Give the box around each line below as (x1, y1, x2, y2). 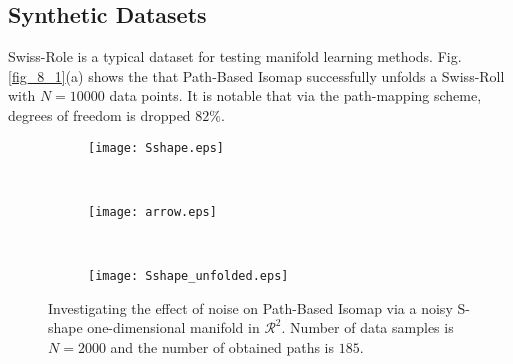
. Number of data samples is (281, 317, 454, 338)
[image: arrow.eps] (88, 204, 217, 219)
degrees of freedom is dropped (8, 104, 191, 125)
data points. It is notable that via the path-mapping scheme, (109, 85, 482, 106)
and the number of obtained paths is (110, 336, 335, 357)
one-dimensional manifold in (87, 317, 260, 338)
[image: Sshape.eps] (88, 140, 225, 155)
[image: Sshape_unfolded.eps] (88, 269, 289, 284)
